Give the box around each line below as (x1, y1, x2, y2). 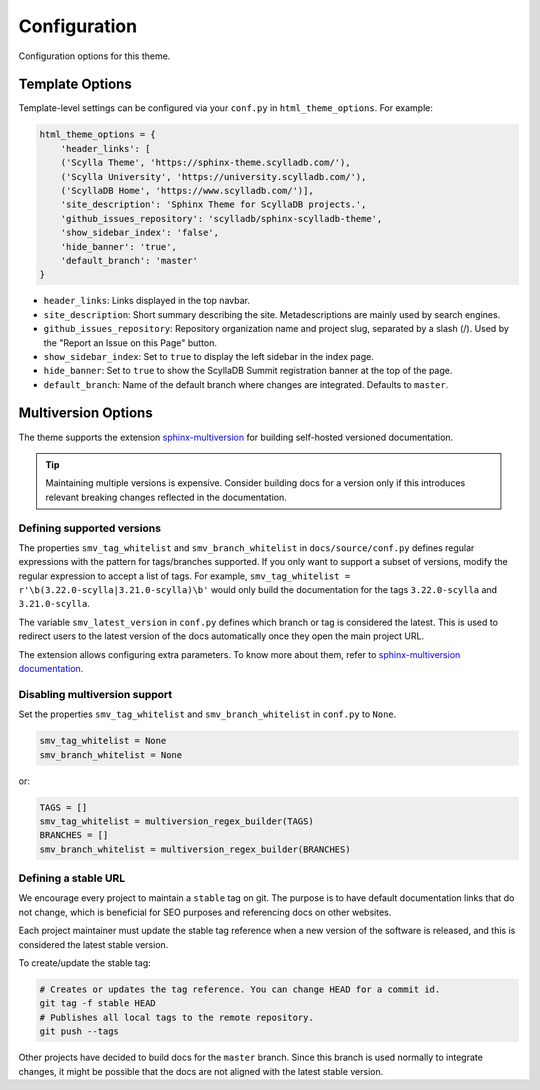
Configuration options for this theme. (18, 50, 171, 62)
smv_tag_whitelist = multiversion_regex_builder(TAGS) (39, 815, 314, 827)
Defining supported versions (18, 521, 162, 535)
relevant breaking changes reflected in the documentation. (45, 491, 287, 503)
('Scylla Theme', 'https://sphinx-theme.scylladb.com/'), (60, 157, 351, 169)
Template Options (18, 76, 132, 93)
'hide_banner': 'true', (60, 241, 177, 252)
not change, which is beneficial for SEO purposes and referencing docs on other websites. (18, 906, 392, 918)
